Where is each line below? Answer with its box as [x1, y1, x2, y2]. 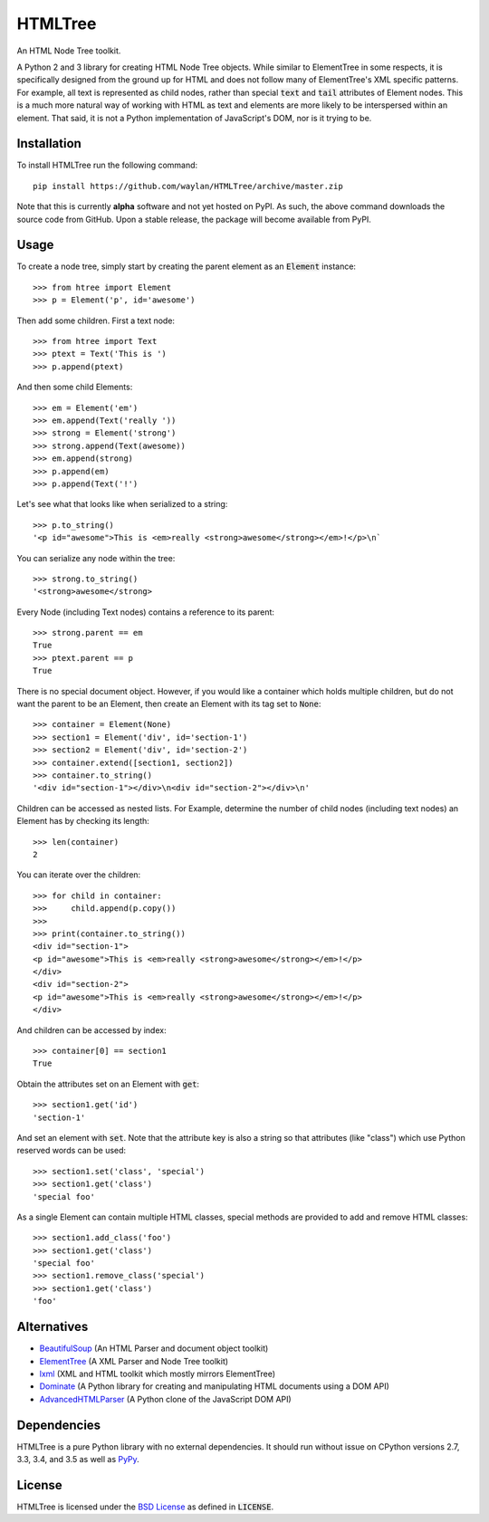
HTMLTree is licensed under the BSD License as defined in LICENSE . [16, 1501, 274, 1512]
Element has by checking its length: [16, 816, 149, 827]
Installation [16, 136, 81, 151]
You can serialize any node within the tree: [16, 552, 176, 563]
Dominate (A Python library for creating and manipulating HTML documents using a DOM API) [39, 1381, 389, 1392]
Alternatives [16, 1319, 89, 1335]
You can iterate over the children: [16, 869, 141, 880]
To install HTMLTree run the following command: [16, 159, 198, 171]
